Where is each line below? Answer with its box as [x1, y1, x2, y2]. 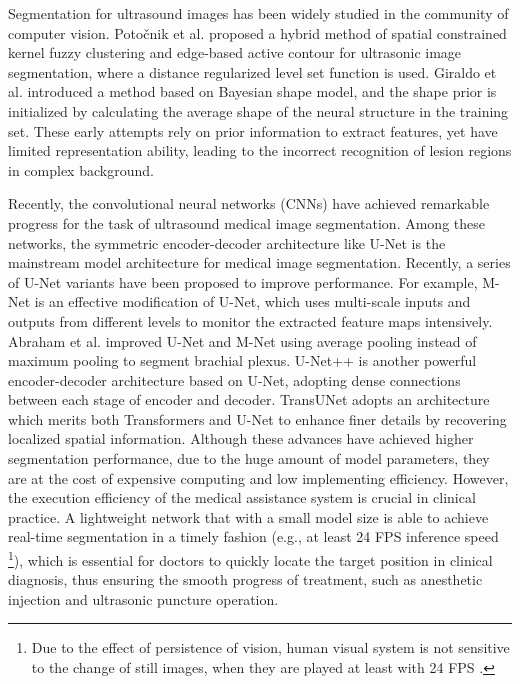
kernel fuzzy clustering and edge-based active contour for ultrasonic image [8, 42, 462, 63]
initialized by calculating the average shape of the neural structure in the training [8, 100, 509, 121]
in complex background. [8, 159, 154, 180]
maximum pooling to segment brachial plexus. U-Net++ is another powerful [8, 350, 477, 371]
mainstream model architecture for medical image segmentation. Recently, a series [8, 252, 511, 273]
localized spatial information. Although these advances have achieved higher [8, 428, 474, 449]
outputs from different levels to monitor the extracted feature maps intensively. [8, 310, 493, 331]
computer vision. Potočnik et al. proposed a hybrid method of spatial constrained [8, 22, 507, 43]
